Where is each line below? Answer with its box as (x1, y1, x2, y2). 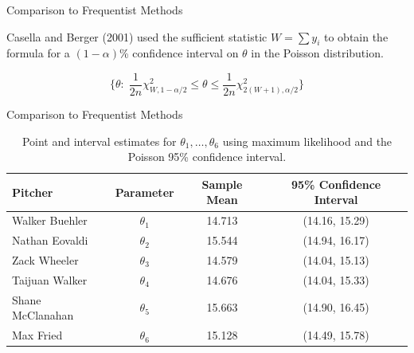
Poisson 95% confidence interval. (127, 148, 287, 165)
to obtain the (323, 28, 389, 45)
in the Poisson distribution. (251, 45, 384, 61)
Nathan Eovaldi (12, 232, 88, 249)
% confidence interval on (119, 45, 239, 61)
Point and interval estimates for (21, 132, 177, 149)
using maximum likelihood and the (222, 132, 393, 149)
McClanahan (12, 307, 74, 324)
